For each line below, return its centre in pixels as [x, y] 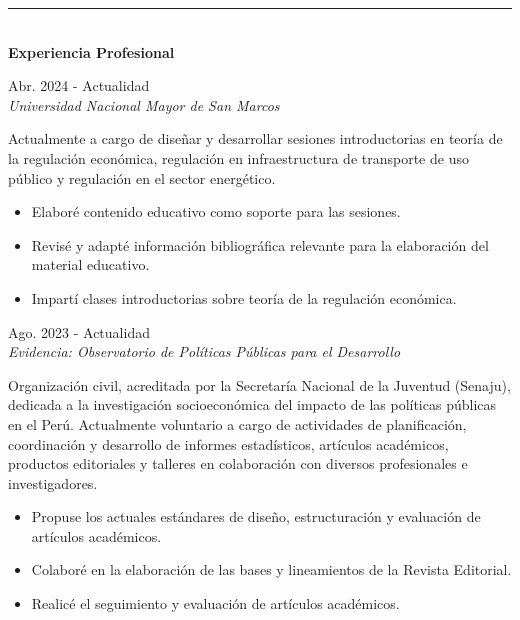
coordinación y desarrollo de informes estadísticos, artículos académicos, [228, 443]
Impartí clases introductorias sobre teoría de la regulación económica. [244, 297]
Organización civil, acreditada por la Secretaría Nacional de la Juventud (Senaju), [259, 384]
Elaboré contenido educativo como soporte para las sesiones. [216, 211]
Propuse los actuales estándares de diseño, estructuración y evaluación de [256, 516]
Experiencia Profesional [91, 51]
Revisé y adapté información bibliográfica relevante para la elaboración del [260, 244]
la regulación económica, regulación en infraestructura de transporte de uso [238, 157]
